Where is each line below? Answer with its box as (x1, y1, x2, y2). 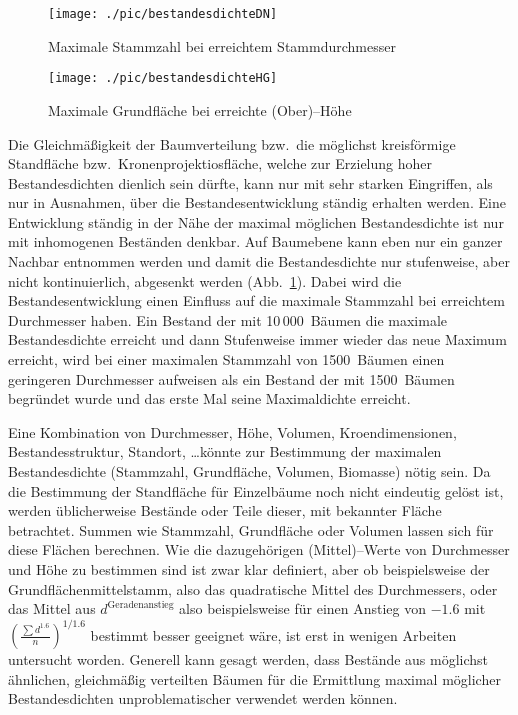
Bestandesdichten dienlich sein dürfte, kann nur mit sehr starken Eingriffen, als (8, 172, 493, 193)
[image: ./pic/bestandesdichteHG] (48, 71, 278, 86)
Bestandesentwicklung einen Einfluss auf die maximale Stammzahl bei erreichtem (8, 290, 505, 311)
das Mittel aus (8, 598, 96, 619)
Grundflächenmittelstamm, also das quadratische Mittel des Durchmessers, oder (8, 578, 498, 599)
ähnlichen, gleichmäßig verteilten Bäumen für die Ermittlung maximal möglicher (8, 668, 501, 689)
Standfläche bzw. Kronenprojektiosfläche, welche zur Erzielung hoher (8, 153, 433, 174)
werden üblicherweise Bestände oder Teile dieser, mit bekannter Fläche (8, 500, 442, 521)
